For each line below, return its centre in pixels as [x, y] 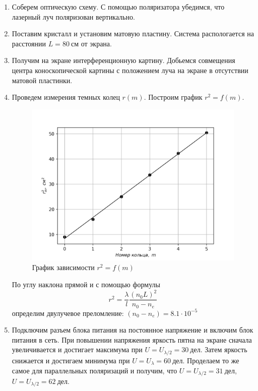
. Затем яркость [224, 349]
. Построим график [173, 97]
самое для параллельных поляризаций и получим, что [94, 370]
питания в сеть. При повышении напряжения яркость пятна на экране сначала [132, 339]
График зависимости [63, 267]
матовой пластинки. [42, 80]
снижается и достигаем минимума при [71, 360]
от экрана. [96, 43]
